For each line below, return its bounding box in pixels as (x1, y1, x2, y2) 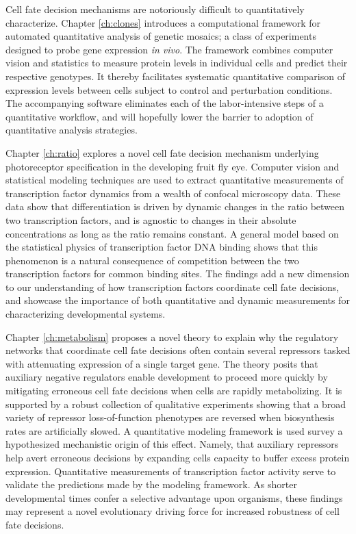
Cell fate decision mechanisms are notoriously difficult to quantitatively (5, 2, 305, 16)
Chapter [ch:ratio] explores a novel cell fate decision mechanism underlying (5, 145, 319, 160)
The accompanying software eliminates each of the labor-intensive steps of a (5, 96, 324, 110)
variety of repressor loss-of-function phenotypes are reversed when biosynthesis (5, 410, 335, 424)
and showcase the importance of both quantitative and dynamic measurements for (5, 293, 350, 307)
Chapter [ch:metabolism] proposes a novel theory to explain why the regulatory (5, 329, 339, 344)
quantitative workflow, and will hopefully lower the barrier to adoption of (5, 109, 314, 123)
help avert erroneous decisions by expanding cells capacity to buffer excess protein (5, 450, 350, 464)
